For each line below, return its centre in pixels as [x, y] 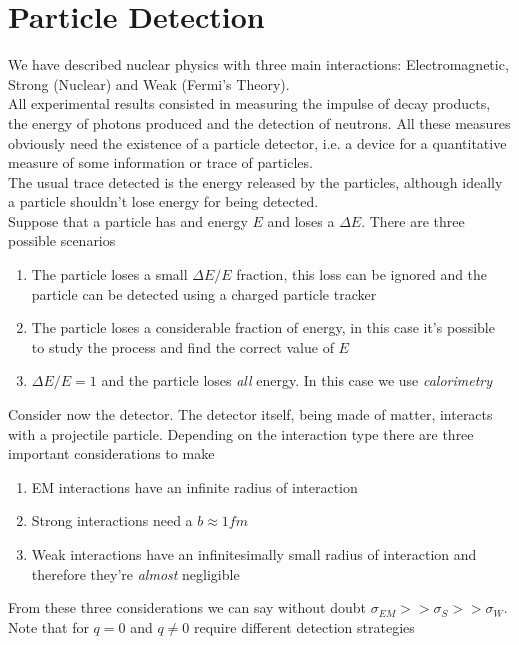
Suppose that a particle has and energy [128, 220]
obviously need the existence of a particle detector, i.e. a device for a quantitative [257, 142]
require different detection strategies [304, 626]
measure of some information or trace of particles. [160, 162]
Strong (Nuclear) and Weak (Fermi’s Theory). [149, 83]
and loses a [301, 220]
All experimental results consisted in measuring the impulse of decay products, [249, 103]
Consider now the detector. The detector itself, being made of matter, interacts [250, 414]
